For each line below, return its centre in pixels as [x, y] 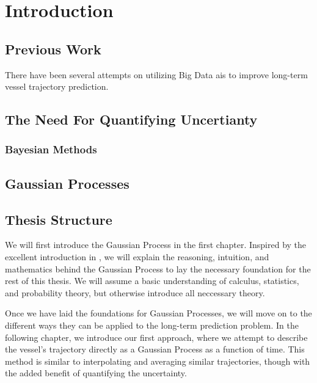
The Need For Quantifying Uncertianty [131, 119]
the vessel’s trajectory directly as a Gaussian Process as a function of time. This [155, 349]
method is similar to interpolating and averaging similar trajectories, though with [158, 361]
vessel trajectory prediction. [57, 86]
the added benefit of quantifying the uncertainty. [96, 373]
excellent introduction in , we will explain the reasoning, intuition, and [137, 256]
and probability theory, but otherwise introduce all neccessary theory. [135, 292]
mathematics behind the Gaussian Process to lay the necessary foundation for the [158, 268]
